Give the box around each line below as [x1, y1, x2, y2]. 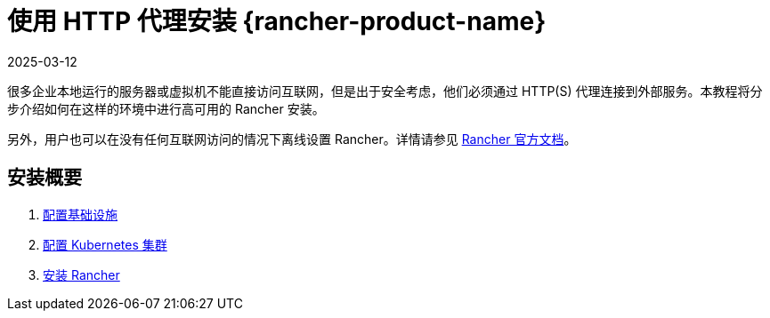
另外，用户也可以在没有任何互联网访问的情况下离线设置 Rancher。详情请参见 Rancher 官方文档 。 [7, 131, 577, 147]
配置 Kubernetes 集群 [43, 236, 167, 252]
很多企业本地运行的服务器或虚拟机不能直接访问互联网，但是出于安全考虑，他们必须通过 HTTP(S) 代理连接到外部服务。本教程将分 [7, 83, 763, 99]
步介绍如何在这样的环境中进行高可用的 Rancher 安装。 [7, 100, 325, 116]
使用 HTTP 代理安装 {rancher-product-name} [7, 6, 547, 36]
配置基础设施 [43, 206, 118, 222]
